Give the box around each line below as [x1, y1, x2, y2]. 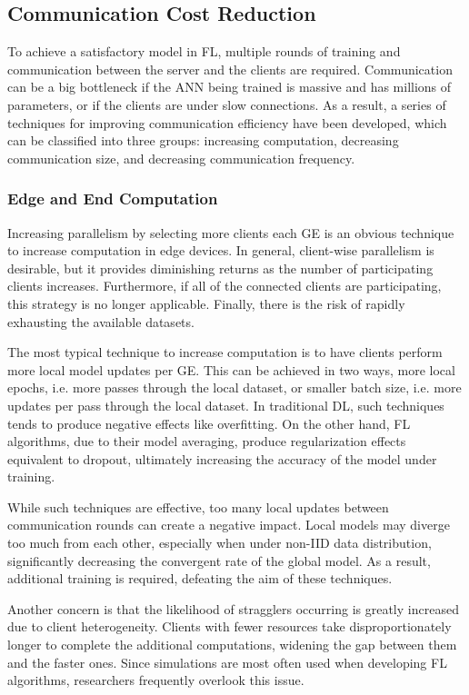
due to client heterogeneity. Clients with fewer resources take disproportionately [7, 617, 452, 636]
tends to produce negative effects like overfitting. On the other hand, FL [7, 413, 411, 432]
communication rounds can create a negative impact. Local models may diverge [7, 515, 450, 534]
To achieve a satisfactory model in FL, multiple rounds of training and [7, 42, 401, 61]
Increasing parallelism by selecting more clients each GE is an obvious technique [7, 223, 454, 242]
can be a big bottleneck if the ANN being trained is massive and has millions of [7, 77, 452, 96]
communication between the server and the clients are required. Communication [7, 59, 453, 78]
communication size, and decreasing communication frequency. [7, 148, 355, 167]
